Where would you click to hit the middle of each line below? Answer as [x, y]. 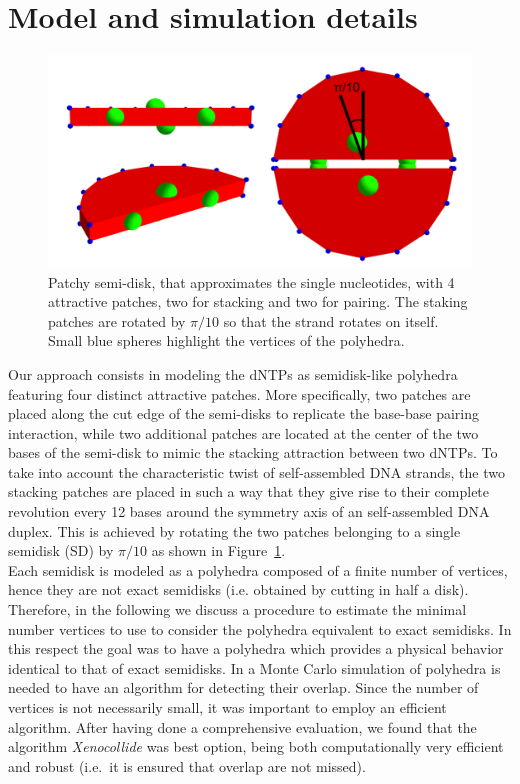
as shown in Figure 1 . [218, 550]
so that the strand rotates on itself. [331, 320]
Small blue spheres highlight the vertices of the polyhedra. [226, 340]
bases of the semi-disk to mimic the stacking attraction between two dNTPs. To [253, 452]
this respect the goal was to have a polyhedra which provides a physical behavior [256, 648]
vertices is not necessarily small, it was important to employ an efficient [227, 707]
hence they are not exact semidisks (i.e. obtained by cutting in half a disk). [238, 589]
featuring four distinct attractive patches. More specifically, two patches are [239, 393]
